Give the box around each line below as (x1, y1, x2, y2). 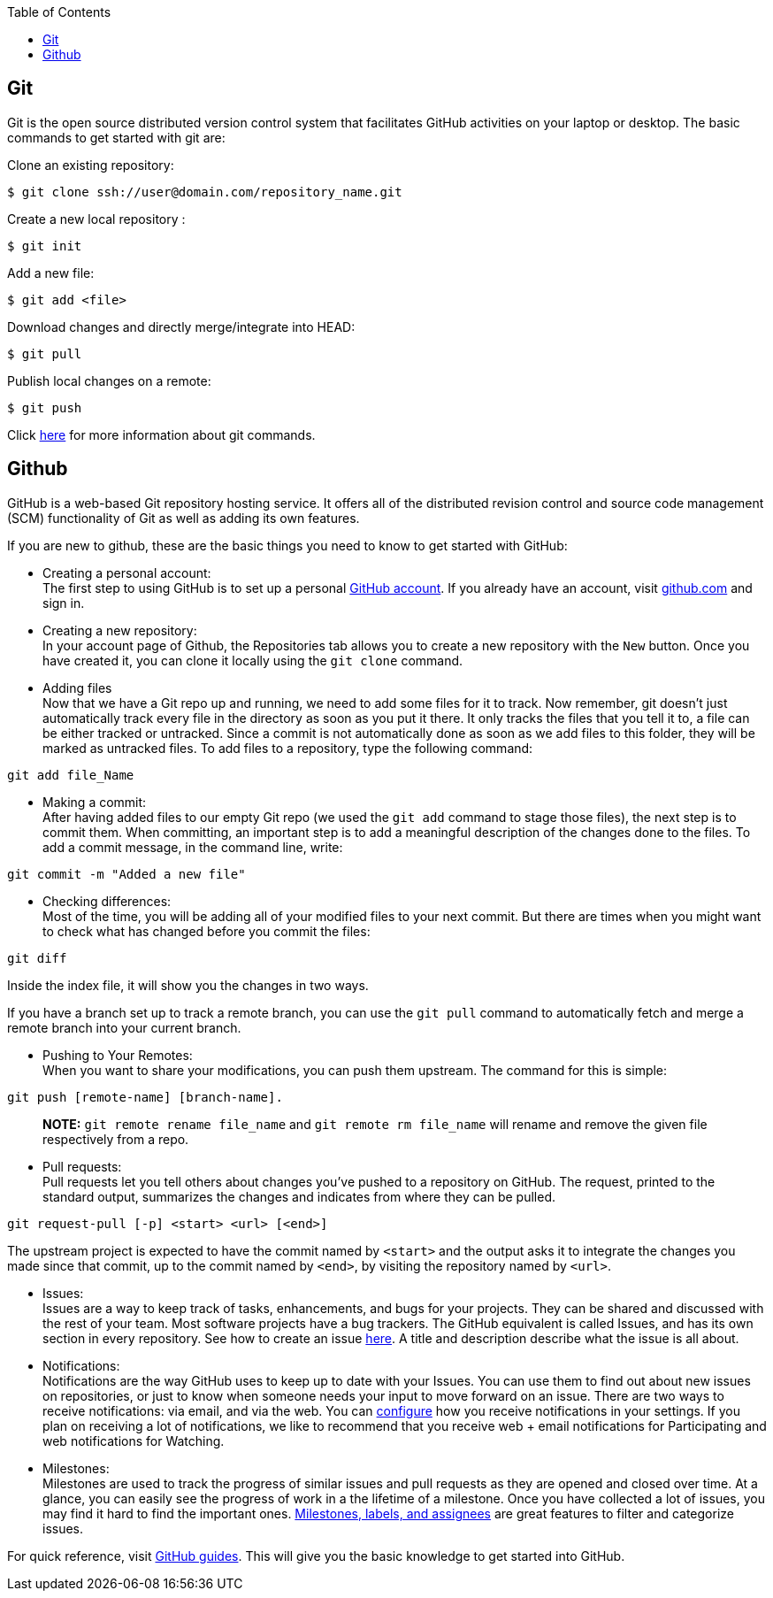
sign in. (42, 595, 85, 611)
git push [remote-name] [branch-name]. (7, 1089, 283, 1104)
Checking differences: (42, 893, 172, 909)
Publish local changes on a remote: (7, 373, 211, 388)
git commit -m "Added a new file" (7, 866, 246, 881)
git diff (7, 950, 67, 965)
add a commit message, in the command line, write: (42, 839, 343, 855)
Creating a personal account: (42, 565, 211, 580)
